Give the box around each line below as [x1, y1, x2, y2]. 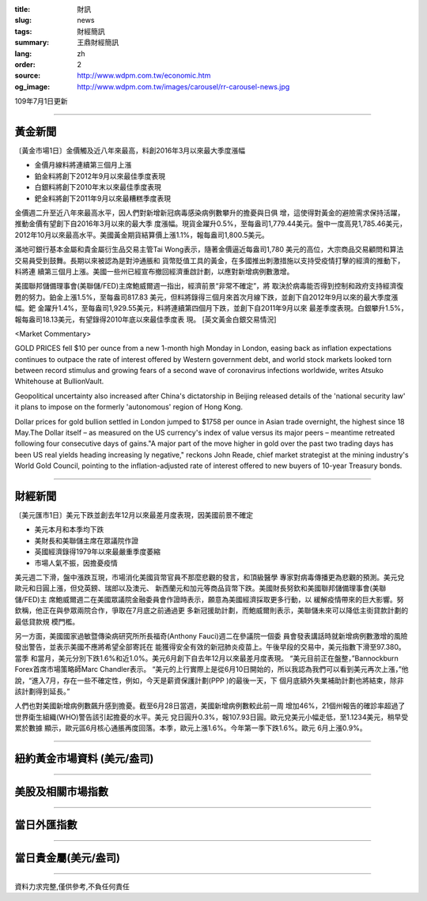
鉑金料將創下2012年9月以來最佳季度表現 [34, 171, 166, 181]
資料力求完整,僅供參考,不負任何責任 [14, 881, 130, 891]
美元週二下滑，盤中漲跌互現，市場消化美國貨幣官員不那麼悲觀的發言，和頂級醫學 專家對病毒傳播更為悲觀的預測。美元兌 [14, 573, 405, 582]
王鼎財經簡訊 [77, 38, 119, 47]
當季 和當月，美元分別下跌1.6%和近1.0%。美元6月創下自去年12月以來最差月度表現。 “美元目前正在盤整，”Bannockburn [14, 653, 399, 663]
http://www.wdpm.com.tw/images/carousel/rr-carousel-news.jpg [77, 81, 290, 91]
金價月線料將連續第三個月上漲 [34, 160, 132, 170]
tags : [14, 26, 32, 36]
